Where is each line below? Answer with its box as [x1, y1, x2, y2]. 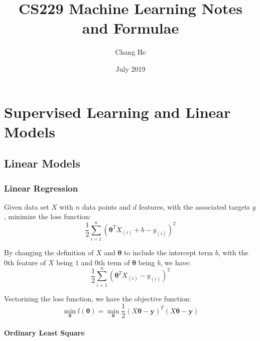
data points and [82, 201, 131, 212]
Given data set [4, 201, 49, 212]
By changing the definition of [4, 247, 94, 258]
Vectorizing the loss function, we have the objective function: [4, 293, 191, 303]
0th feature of [4, 257, 46, 267]
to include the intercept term [124, 247, 213, 258]
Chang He [115, 47, 146, 57]
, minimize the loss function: [4, 211, 91, 222]
